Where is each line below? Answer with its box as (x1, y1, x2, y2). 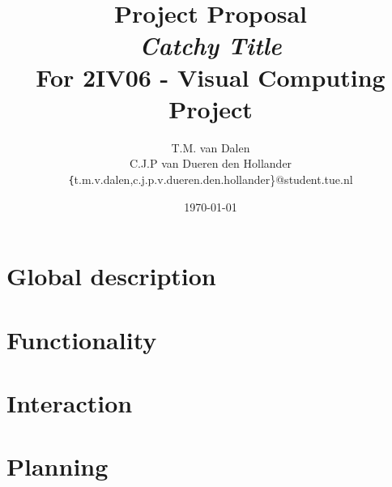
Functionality (6, 323, 157, 356)
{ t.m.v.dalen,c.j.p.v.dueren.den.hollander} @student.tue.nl (68, 170, 353, 187)
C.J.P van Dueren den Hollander (129, 155, 292, 172)
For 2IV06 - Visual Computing (36, 60, 386, 93)
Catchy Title (139, 28, 282, 62)
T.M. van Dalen (171, 139, 250, 156)
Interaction (6, 386, 133, 419)
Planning (6, 450, 109, 483)
